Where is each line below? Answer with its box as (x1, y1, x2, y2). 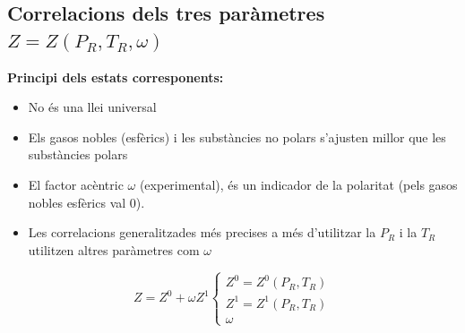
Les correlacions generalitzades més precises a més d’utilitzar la (28, 223, 376, 242)
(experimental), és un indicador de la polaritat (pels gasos (139, 175, 458, 193)
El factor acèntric (28, 175, 124, 193)
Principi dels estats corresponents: (7, 67, 224, 86)
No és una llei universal (28, 98, 157, 116)
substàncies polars (28, 145, 128, 164)
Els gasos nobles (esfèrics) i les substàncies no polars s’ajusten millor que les (28, 127, 446, 146)
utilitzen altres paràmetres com (28, 240, 200, 259)
